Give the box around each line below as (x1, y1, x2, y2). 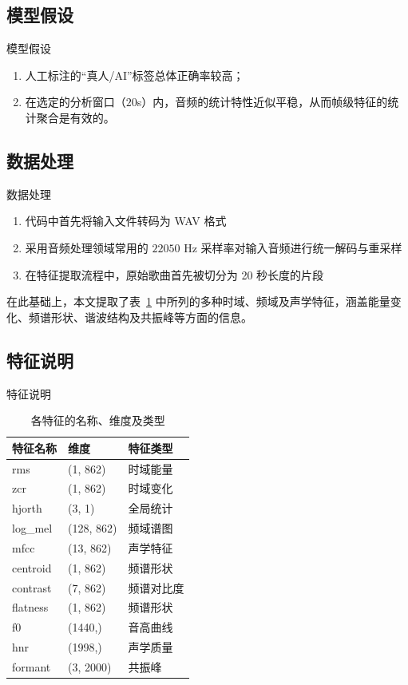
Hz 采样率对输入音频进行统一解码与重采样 (184, 239, 402, 255)
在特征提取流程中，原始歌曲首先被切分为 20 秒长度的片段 (25, 266, 324, 283)
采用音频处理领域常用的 (25, 239, 149, 255)
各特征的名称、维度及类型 (30, 412, 165, 429)
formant (12, 659, 51, 675)
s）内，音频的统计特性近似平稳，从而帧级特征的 (137, 93, 388, 110)
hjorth (12, 500, 42, 517)
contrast (12, 579, 52, 596)
